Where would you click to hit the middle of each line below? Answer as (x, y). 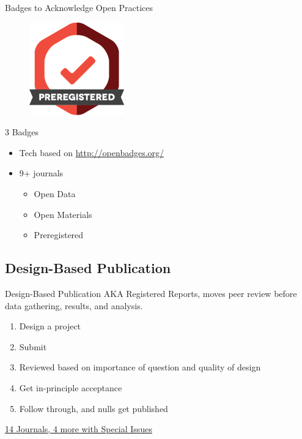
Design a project (50, 326)
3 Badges (22, 132)
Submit (33, 346)
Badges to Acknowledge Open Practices (79, 7)
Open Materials (63, 214)
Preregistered (59, 235)
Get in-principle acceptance (71, 387)
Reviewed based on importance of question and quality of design (140, 367)
